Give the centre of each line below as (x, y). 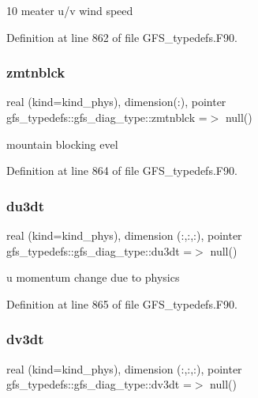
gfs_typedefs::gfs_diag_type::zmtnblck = (107, 117)
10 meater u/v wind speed (70, 10)
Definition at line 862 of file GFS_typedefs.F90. (122, 37)
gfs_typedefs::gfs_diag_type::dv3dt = (99, 384)
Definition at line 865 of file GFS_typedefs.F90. (122, 303)
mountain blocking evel (62, 144)
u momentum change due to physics (93, 277)
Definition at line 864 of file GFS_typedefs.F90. (122, 171)
